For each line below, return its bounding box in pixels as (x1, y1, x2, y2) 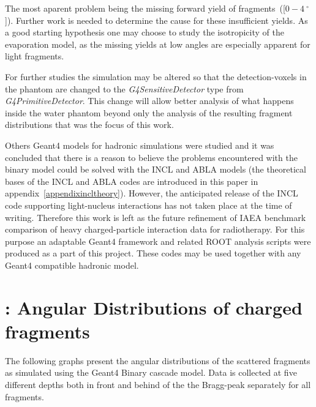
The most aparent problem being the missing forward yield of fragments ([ (5, 2, 285, 14)
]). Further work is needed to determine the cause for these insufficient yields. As (5, 13, 308, 26)
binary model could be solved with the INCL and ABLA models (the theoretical (5, 163, 306, 176)
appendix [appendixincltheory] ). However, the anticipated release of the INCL (5, 187, 298, 200)
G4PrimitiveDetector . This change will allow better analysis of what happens (5, 94, 294, 107)
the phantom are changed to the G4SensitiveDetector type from (5, 82, 244, 95)
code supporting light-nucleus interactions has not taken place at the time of (5, 198, 292, 211)
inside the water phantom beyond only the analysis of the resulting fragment (5, 106, 293, 119)
